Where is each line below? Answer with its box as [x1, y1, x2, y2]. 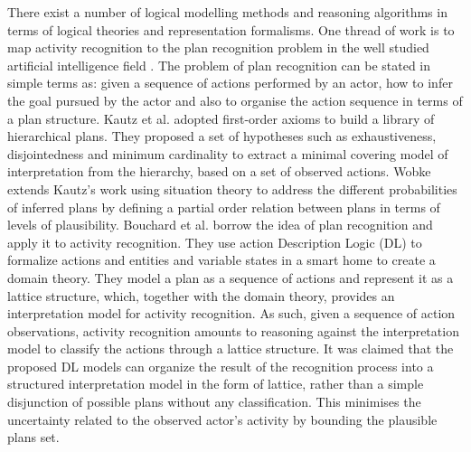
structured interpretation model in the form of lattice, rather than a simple [7, 374, 424, 393]
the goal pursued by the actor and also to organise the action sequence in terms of [7, 90, 463, 109]
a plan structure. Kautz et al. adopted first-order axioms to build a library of [7, 108, 435, 127]
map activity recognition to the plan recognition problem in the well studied [7, 38, 429, 57]
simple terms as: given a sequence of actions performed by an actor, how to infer [7, 73, 453, 92]
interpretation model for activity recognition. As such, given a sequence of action [7, 304, 456, 323]
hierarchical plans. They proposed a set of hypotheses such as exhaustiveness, [7, 127, 437, 146]
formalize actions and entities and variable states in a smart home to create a [7, 250, 436, 269]
